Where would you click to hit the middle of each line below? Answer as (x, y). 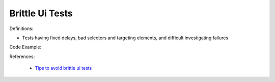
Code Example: (25, 47)
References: (22, 57)
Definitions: (21, 29)
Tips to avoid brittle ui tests (63, 68)
